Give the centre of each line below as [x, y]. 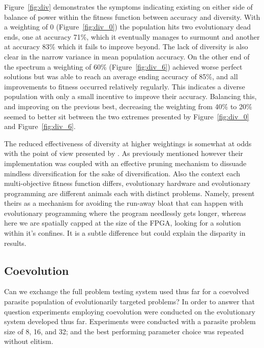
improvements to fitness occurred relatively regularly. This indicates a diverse [125, 86]
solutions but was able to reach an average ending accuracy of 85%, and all [121, 76]
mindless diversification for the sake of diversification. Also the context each [122, 173]
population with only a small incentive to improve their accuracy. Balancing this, [130, 96]
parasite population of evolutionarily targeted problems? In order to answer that [129, 302]
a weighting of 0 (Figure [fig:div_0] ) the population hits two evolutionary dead [127, 27]
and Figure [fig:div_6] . [40, 126]
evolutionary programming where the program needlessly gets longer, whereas [125, 213]
